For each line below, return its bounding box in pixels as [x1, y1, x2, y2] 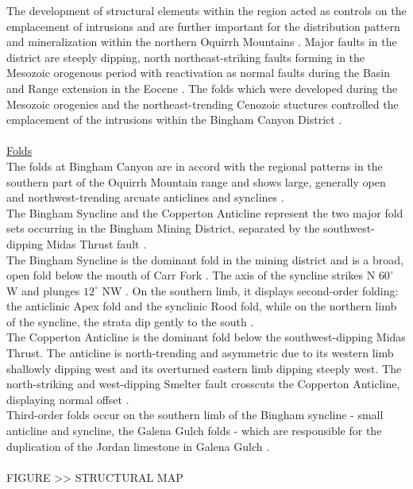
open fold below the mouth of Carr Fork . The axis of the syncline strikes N [6, 267, 376, 283]
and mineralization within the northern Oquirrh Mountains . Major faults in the [6, 33, 397, 50]
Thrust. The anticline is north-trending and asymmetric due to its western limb [6, 345, 394, 361]
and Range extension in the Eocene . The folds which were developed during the [6, 79, 398, 96]
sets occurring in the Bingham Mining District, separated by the [6, 220, 320, 237]
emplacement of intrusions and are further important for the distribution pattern [6, 17, 400, 34]
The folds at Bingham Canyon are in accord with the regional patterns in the [6, 157, 383, 174]
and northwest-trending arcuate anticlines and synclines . [6, 189, 284, 206]
